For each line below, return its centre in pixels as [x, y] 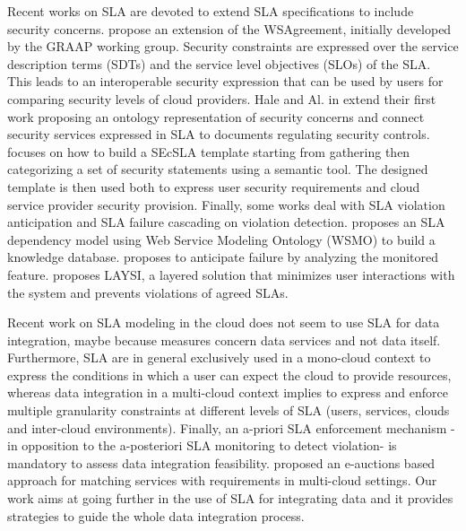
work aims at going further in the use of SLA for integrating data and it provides [230, 498]
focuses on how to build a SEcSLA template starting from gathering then [209, 151]
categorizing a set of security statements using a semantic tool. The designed [218, 169]
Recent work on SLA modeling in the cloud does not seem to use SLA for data [224, 322]
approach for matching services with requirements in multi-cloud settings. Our [222, 480]
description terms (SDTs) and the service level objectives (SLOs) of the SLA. [219, 63]
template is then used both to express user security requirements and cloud [214, 186]
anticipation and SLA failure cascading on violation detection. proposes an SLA [226, 222]
